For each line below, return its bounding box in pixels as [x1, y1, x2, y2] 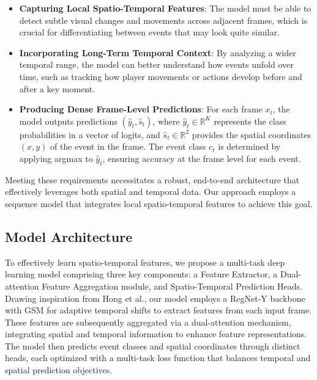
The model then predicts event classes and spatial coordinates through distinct [5, 339, 300, 352]
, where [152, 114, 180, 127]
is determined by [218, 140, 281, 153]
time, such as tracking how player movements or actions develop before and [19, 70, 302, 82]
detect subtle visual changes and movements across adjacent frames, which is [19, 13, 308, 26]
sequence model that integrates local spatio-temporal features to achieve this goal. [5, 197, 313, 210]
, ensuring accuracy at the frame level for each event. [102, 152, 301, 164]
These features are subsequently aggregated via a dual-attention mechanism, [5, 315, 291, 328]
